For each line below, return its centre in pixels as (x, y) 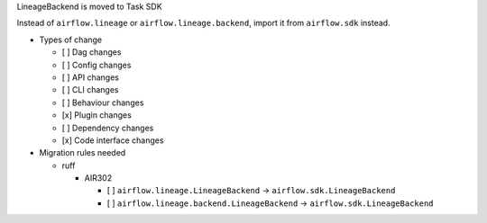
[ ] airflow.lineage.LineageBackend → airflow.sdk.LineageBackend (251, 191)
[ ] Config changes (96, 65)
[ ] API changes (90, 77)
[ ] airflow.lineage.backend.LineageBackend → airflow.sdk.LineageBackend (270, 203)
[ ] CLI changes (90, 90)
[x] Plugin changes (97, 115)
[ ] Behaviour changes (103, 103)
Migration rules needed (83, 153)
